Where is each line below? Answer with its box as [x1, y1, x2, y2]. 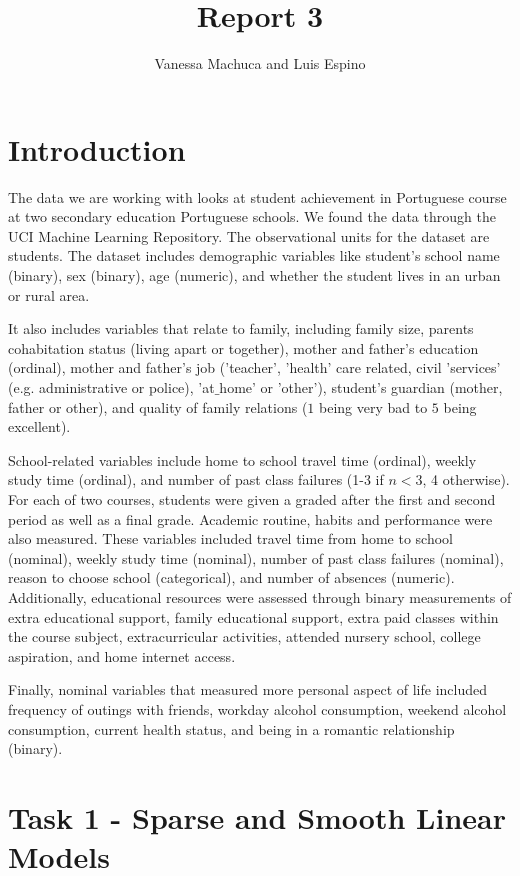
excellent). [8, 416, 71, 437]
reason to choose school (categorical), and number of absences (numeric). [8, 567, 455, 588]
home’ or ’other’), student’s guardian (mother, [219, 377, 503, 397]
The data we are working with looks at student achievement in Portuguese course [8, 186, 507, 207]
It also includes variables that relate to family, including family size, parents [8, 318, 474, 339]
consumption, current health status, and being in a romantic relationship [8, 718, 455, 739]
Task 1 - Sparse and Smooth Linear [8, 796, 506, 837]
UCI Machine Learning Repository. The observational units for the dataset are [8, 225, 490, 246]
